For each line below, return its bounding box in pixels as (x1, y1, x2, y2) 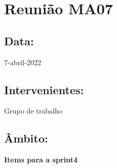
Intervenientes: (4, 81, 84, 97)
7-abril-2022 (4, 57, 41, 67)
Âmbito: (4, 130, 48, 146)
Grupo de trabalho (4, 105, 63, 116)
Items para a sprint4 (4, 154, 78, 165)
